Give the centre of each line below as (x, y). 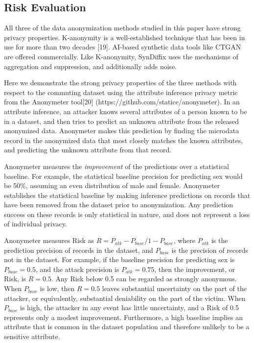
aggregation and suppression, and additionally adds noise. (91, 66)
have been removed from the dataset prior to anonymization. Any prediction (119, 205)
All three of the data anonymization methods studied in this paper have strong (122, 28)
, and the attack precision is (77, 269)
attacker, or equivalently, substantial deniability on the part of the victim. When (125, 298)
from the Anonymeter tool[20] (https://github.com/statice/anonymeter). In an (122, 102)
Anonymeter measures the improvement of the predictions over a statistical (116, 166)
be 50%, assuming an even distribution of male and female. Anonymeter (112, 185)
